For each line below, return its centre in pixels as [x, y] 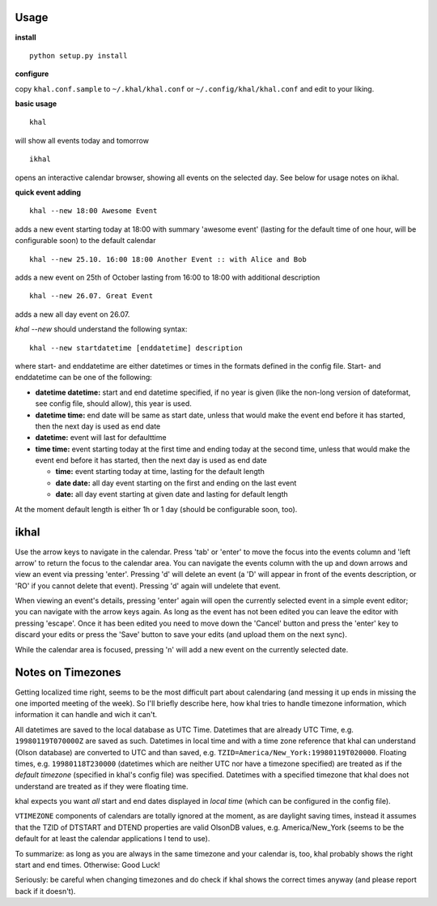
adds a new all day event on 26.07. [72, 314]
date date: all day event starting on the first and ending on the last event [176, 483]
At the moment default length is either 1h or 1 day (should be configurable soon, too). [156, 509]
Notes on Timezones [68, 673]
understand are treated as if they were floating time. [102, 786]
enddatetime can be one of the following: [84, 378]
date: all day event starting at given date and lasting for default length [172, 494]
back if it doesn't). [45, 891]
